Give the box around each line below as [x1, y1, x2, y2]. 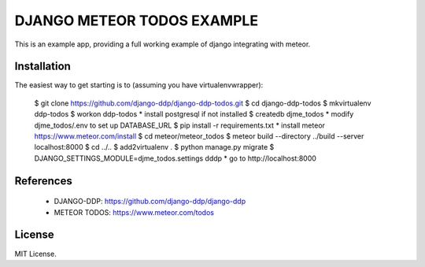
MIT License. [14, 249, 57, 258]
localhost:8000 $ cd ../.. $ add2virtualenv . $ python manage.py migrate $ [34, 143, 275, 152]
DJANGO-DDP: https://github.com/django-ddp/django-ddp [54, 197, 246, 206]
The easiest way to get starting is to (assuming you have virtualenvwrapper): [14, 80, 264, 90]
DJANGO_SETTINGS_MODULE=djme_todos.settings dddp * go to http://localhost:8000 [34, 154, 316, 163]
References [14, 174, 72, 187]
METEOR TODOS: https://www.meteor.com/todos [54, 207, 214, 217]
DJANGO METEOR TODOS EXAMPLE [14, 12, 259, 29]
